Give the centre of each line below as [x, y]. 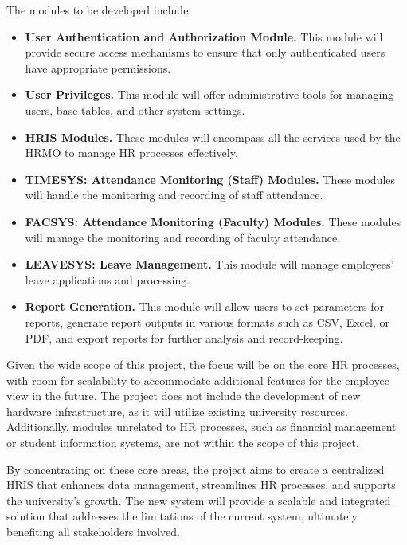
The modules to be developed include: [99, 10]
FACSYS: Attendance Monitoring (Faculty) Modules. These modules [213, 221]
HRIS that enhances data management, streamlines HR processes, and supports [201, 485]
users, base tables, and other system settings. [135, 110]
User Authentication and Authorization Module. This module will [204, 36]
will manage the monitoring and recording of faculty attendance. [183, 237]
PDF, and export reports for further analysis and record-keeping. [184, 337]
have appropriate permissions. [98, 67]
